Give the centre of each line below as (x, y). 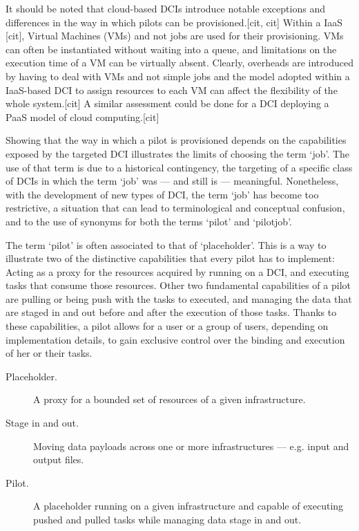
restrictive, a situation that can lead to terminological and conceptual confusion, (175, 208)
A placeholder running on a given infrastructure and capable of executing (188, 506)
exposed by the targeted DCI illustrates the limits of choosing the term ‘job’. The (178, 153)
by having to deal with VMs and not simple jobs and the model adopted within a (178, 76)
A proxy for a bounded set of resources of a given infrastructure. (169, 399)
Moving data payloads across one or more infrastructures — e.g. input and (191, 446)
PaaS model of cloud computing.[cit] (83, 117)
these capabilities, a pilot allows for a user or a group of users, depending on (167, 326)
